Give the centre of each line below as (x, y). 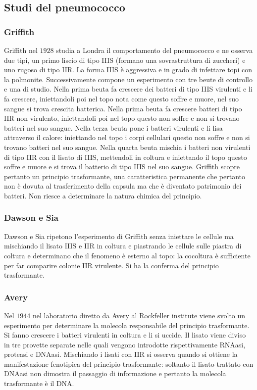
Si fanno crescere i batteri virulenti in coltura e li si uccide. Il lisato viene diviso (125, 335)
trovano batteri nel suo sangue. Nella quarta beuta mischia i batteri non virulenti (127, 147)
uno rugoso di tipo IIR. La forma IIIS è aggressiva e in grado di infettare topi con (128, 70)
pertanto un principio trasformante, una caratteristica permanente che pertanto (125, 176)
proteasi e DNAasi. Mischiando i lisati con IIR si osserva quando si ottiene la (121, 354)
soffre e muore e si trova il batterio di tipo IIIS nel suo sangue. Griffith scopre (122, 167)
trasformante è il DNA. (39, 383)
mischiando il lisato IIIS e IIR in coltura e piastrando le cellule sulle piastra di (123, 246)
